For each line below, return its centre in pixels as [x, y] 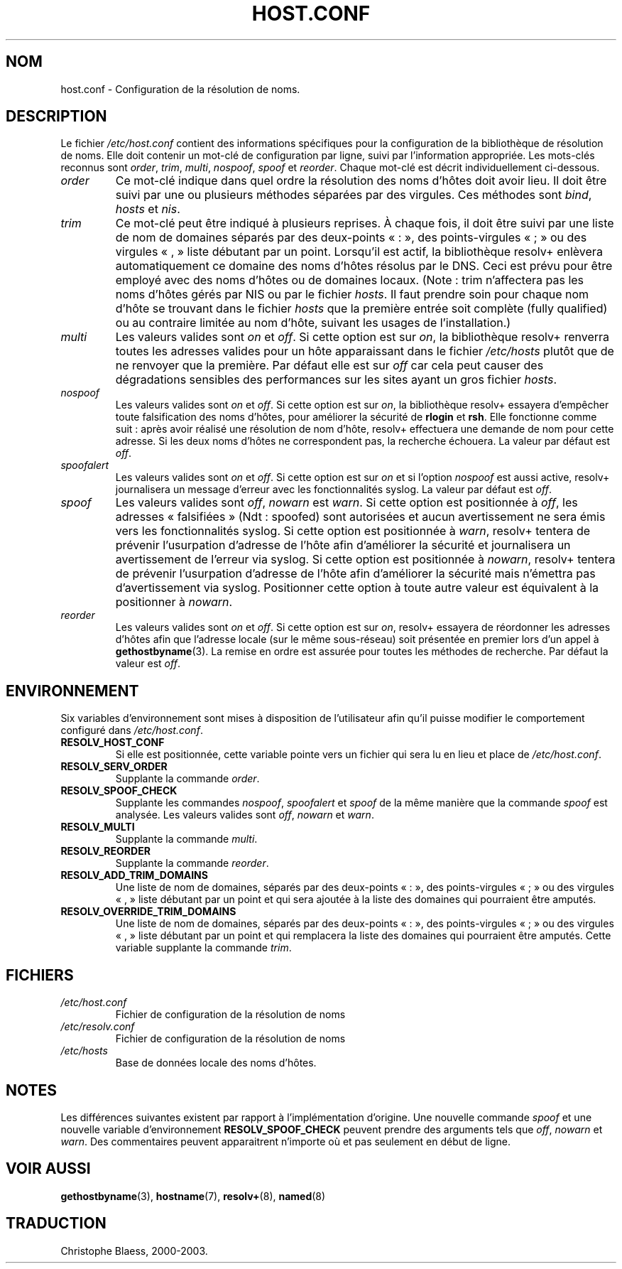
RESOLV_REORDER [105, 851]
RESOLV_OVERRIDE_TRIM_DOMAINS [148, 912]
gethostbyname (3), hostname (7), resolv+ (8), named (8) [193, 1196]
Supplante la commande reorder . [192, 863]
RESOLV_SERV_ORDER [114, 767]
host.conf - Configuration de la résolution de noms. [180, 89]
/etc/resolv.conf [98, 1027]
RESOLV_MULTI [98, 827]
